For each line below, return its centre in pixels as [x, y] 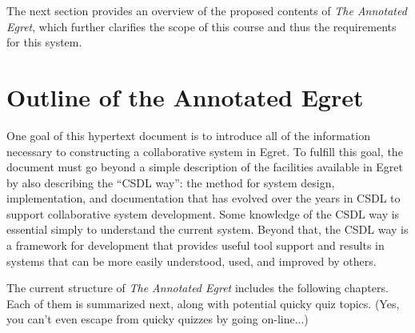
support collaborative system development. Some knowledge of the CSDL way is [203, 213]
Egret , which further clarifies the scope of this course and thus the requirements [202, 26]
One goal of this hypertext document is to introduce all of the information [188, 135]
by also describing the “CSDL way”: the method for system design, [171, 182]
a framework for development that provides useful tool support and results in [196, 245]
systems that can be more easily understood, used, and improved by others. [192, 261]
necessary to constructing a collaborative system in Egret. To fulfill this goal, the [205, 151]
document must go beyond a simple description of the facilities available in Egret [205, 167]
